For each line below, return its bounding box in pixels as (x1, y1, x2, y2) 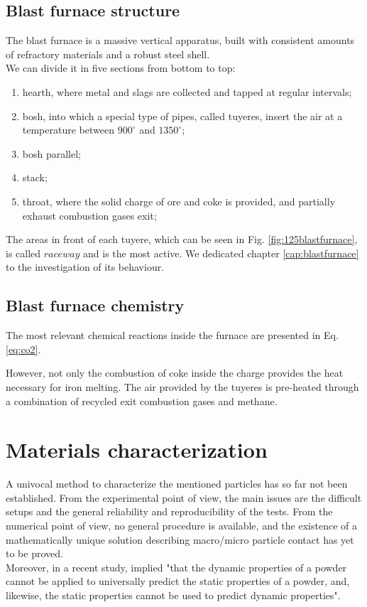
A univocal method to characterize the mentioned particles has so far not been (6, 476, 348, 491)
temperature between (22, 122, 114, 137)
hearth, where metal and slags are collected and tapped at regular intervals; (22, 84, 352, 99)
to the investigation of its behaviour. (6, 259, 165, 274)
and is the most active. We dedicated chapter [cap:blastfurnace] (83, 245, 359, 260)
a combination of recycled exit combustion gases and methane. (6, 393, 278, 408)
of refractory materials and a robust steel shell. (6, 46, 210, 61)
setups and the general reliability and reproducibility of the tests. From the (6, 504, 333, 519)
